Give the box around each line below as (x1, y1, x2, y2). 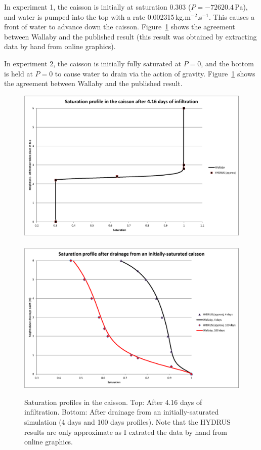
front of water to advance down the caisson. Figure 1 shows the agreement (4, 21, 235, 32)
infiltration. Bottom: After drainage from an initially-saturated (24, 406, 219, 417)
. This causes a (208, 11, 255, 22)
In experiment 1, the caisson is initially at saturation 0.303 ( (4, 2, 191, 12)
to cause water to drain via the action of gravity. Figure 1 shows (55, 68, 255, 78)
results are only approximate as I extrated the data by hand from (24, 426, 227, 437)
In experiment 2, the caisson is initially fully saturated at (4, 58, 182, 68)
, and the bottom (201, 58, 254, 68)
